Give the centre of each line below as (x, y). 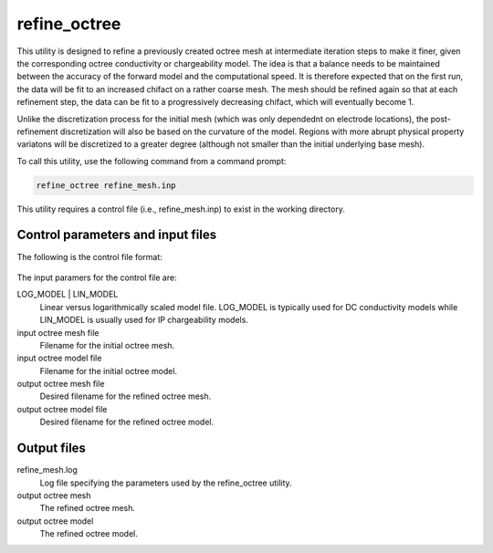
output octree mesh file (61, 384)
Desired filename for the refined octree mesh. (126, 396)
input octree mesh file (58, 332)
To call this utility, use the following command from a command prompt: (152, 161)
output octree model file (62, 409)
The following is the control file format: (90, 256)
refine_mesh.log (47, 470)
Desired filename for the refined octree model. (127, 422)
